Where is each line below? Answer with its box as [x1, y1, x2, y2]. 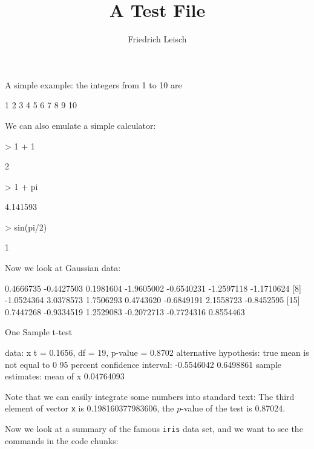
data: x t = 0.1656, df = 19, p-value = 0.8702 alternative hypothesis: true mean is [5, 346, 309, 359]
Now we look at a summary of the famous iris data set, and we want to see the [5, 422, 303, 435]
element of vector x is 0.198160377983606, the [5, 402, 174, 415]
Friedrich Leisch [128, 33, 187, 45]
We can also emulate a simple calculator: [5, 119, 156, 131]
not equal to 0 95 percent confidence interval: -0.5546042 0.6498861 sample [5, 358, 282, 370]
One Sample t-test [5, 326, 73, 338]
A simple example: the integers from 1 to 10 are [5, 78, 182, 91]
